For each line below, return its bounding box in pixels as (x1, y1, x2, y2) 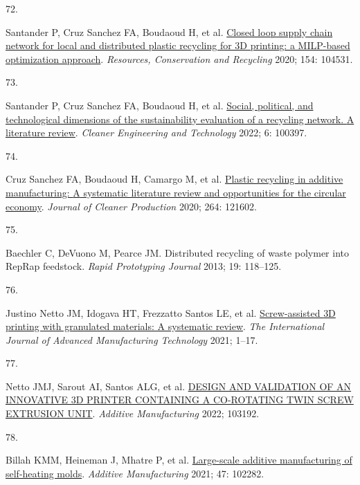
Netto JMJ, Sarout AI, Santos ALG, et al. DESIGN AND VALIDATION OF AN (6, 378, 352, 393)
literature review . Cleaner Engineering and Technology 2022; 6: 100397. (6, 125, 307, 140)
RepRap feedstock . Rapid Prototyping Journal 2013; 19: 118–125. (6, 259, 282, 273)
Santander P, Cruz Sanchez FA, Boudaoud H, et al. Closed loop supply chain (6, 24, 333, 39)
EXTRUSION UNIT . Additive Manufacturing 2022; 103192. (6, 406, 260, 421)
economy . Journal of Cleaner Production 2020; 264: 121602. (6, 199, 257, 213)
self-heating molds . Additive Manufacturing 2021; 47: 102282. (6, 466, 264, 480)
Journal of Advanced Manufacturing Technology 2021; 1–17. (6, 332, 258, 347)
